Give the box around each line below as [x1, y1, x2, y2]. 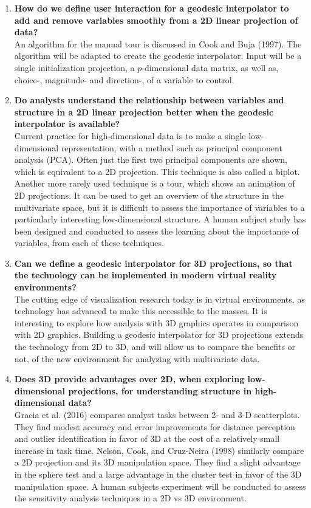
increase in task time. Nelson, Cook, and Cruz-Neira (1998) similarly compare [14, 444, 304, 456]
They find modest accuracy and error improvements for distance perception [14, 420, 295, 433]
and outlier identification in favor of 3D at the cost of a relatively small [14, 432, 280, 445]
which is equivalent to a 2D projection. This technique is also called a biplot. [14, 165, 300, 177]
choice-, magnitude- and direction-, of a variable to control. [14, 73, 234, 86]
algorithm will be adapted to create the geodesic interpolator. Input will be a [14, 49, 302, 62]
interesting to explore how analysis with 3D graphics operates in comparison [14, 316, 299, 329]
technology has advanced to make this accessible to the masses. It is [14, 304, 267, 317]
